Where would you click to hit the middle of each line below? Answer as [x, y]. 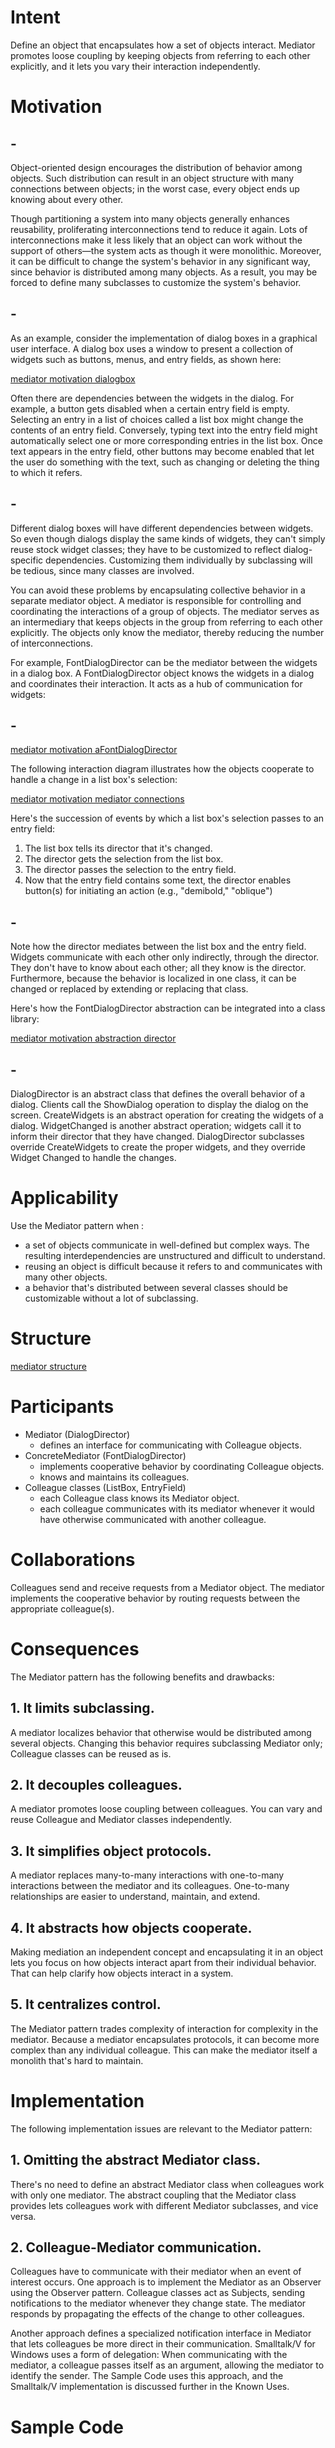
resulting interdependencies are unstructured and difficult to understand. [175, 1255]
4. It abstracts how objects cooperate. [131, 1927]
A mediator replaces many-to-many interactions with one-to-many [147, 1875]
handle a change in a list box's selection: [94, 780]
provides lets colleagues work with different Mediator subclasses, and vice [164, 2205]
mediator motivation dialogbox [73, 378]
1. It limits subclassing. [82, 1708]
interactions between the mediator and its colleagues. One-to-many [150, 1886]
